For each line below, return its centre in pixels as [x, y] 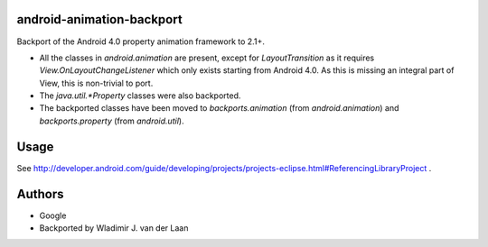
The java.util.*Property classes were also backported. [140, 96]
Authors [40, 194]
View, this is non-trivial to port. [96, 83]
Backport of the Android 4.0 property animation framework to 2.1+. [141, 41]
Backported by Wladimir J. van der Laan [114, 228]
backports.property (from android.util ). [112, 121]
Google [53, 215]
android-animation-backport [99, 19]
